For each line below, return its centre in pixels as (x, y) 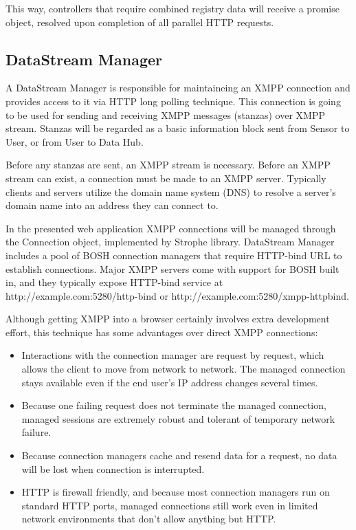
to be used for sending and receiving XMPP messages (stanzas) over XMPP (165, 114)
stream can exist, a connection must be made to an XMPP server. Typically (166, 178)
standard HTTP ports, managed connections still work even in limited (170, 505)
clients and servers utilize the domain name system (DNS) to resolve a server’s (171, 191)
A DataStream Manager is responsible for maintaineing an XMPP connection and (178, 88)
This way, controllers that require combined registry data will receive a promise (173, 8)
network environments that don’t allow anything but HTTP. (149, 519)
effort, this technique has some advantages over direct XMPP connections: (162, 332)
